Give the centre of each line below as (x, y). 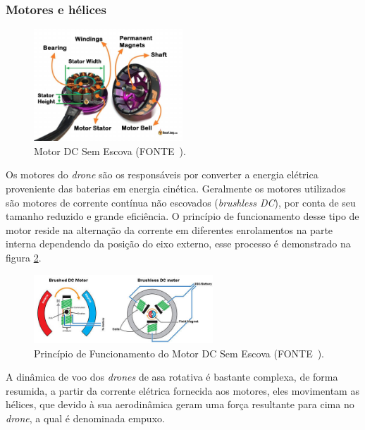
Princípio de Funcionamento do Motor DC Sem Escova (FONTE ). (179, 353)
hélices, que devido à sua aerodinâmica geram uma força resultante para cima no (180, 404)
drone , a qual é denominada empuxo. (85, 418)
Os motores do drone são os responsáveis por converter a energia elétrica (162, 174)
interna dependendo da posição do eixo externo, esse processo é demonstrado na (178, 244)
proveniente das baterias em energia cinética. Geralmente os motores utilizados (176, 188)
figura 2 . (24, 257)
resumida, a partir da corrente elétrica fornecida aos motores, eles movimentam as (182, 390)
